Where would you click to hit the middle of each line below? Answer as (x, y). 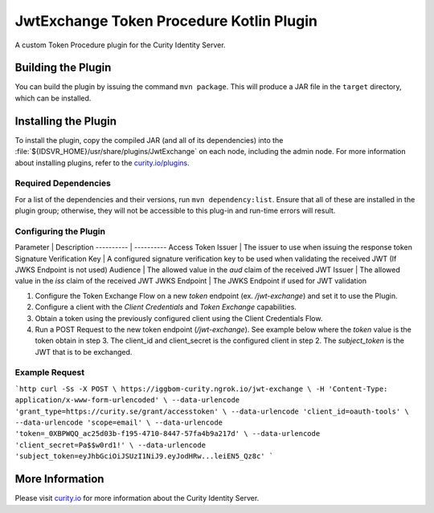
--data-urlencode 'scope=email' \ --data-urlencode (119, 423)
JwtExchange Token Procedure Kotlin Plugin (166, 21)
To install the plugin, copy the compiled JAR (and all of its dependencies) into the (149, 140)
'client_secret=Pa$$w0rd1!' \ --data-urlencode (111, 445)
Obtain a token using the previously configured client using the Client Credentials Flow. (179, 318)
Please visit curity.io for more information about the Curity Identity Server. (137, 499)
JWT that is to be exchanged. (84, 352)
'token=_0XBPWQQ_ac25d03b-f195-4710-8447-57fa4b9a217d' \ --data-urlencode (168, 434)
